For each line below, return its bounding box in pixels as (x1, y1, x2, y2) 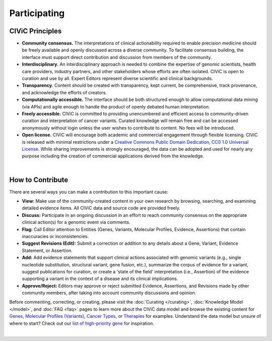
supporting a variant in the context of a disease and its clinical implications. (22, 275, 178, 282)
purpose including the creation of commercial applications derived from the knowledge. (22, 153, 204, 159)
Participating (9, 8, 65, 19)
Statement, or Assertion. (22, 247, 73, 253)
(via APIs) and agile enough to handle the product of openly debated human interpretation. (22, 103, 210, 109)
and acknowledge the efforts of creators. (22, 89, 107, 95)
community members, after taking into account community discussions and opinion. (22, 290, 196, 296)
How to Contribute (9, 176, 69, 184)
